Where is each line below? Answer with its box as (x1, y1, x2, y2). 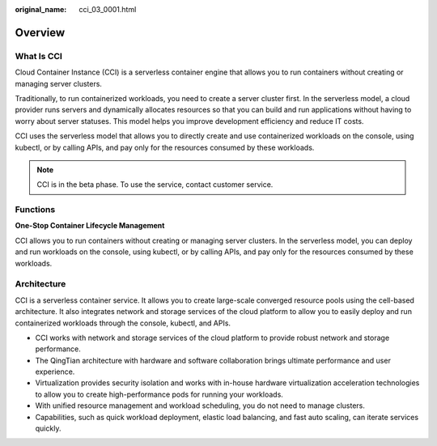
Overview (15, 25, 66, 40)
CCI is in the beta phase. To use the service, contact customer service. (36, 180, 274, 189)
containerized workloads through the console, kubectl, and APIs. (15, 318, 231, 328)
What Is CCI (15, 50, 62, 62)
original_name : (15, 5, 67, 14)
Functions (15, 204, 56, 215)
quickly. (35, 423, 62, 433)
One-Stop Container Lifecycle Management (15, 221, 165, 231)
